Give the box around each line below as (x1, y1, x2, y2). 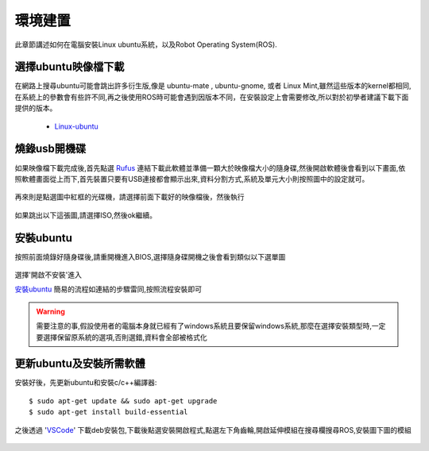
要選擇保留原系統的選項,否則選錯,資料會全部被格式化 (36, 332, 208, 341)
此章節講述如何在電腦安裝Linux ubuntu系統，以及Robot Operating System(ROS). (14, 40, 277, 49)
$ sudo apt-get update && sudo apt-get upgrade (29, 396, 218, 405)
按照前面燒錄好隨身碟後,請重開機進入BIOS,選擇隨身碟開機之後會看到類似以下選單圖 (14, 252, 286, 261)
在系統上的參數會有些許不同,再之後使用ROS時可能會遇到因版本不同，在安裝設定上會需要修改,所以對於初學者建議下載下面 (14, 92, 409, 102)
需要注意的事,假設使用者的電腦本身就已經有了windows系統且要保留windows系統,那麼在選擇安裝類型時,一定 (36, 322, 386, 331)
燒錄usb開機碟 (14, 142, 87, 156)
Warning (36, 306, 65, 316)
